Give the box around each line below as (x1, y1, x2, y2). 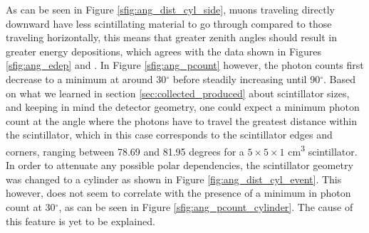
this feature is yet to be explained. (6, 213, 155, 228)
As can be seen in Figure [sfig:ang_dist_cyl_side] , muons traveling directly (6, 2, 336, 16)
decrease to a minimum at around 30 (6, 71, 167, 86)
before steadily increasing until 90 (172, 71, 321, 86)
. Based (323, 71, 355, 86)
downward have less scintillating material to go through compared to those (6, 16, 332, 31)
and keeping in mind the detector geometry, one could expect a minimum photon (6, 99, 360, 114)
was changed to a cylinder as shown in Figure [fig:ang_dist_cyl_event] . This (6, 171, 342, 186)
